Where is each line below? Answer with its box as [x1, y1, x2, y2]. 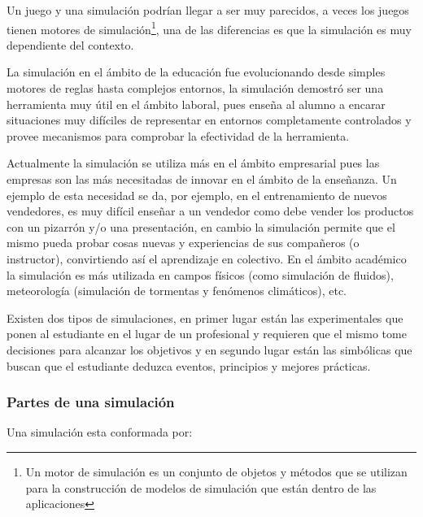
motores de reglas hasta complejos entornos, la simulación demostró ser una [7, 80, 384, 97]
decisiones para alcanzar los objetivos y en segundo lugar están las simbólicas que [7, 341, 412, 358]
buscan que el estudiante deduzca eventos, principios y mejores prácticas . [7, 357, 371, 374]
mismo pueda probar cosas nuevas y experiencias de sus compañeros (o [7, 234, 360, 251]
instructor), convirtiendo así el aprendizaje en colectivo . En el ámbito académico [7, 250, 407, 267]
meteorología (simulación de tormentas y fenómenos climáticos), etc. [7, 282, 347, 299]
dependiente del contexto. [7, 36, 134, 53]
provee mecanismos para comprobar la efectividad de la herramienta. [7, 127, 350, 144]
